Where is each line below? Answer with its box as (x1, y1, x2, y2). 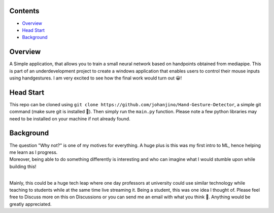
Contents (9, 7, 40, 15)
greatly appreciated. (9, 201, 52, 207)
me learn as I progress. (9, 149, 58, 155)
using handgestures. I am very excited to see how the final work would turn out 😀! (9, 75, 182, 81)
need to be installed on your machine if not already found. (9, 115, 130, 121)
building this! (9, 163, 37, 169)
